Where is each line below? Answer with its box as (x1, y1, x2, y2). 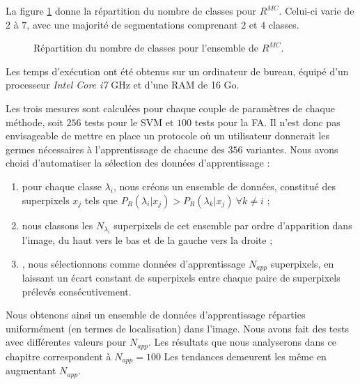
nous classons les (22, 217, 93, 232)
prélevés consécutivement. (22, 284, 132, 298)
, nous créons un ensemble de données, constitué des (113, 178, 336, 193)
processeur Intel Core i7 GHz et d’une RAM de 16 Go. (6, 77, 240, 92)
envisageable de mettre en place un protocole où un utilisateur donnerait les (6, 128, 330, 143)
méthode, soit (6, 114, 63, 129)
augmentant (6, 363, 56, 378)
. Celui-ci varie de (279, 3, 354, 17)
